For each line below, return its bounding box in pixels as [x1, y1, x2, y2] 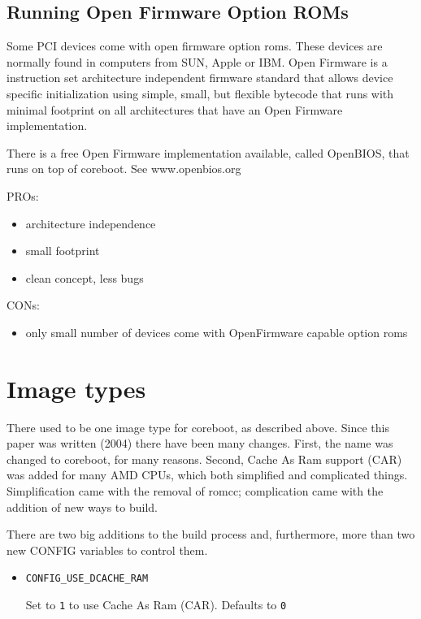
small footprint [25, 242, 100, 259]
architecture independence [25, 214, 156, 232]
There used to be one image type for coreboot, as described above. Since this [7, 418, 389, 435]
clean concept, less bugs [25, 269, 144, 286]
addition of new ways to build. [7, 498, 158, 515]
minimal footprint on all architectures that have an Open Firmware [7, 101, 343, 118]
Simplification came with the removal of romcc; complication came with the [7, 483, 384, 500]
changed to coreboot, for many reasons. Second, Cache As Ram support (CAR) [7, 450, 402, 467]
